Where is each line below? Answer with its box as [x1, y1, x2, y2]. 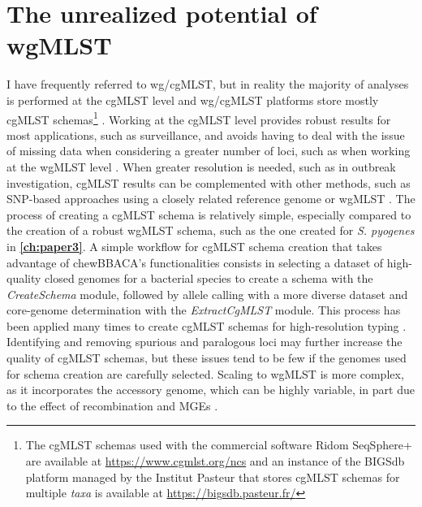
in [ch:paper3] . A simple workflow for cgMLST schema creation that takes [6, 237, 382, 254]
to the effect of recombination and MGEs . [6, 396, 218, 414]
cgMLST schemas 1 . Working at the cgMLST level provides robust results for [6, 108, 391, 128]
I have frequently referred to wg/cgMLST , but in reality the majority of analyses [6, 76, 409, 93]
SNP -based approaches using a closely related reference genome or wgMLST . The [6, 190, 416, 207]
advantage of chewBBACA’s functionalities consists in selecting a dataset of [6, 253, 384, 271]
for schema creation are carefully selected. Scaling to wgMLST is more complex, [6, 365, 404, 382]
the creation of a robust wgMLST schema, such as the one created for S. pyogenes [6, 222, 415, 239]
